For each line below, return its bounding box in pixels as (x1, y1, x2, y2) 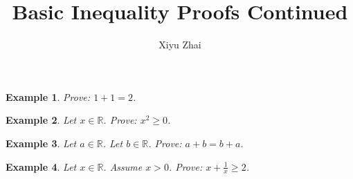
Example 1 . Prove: (6, 89, 91, 104)
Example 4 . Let (6, 159, 77, 173)
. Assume (103, 159, 143, 173)
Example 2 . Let (6, 113, 77, 127)
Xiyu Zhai (159, 37, 201, 52)
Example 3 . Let (6, 135, 77, 150)
